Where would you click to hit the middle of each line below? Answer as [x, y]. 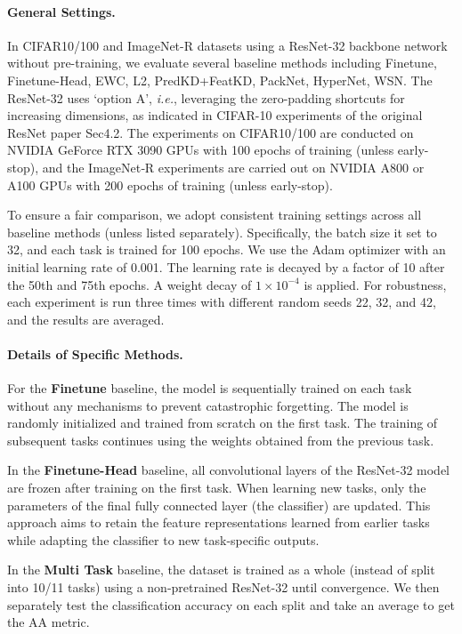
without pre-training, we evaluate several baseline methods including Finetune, [222, 63]
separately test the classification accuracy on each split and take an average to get [231, 604]
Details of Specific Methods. [95, 353]
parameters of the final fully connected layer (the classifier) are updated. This [219, 505]
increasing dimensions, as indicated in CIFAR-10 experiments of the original [215, 115]
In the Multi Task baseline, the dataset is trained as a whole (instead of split [221, 570]
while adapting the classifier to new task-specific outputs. [163, 539]
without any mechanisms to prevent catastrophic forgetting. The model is [208, 405]
